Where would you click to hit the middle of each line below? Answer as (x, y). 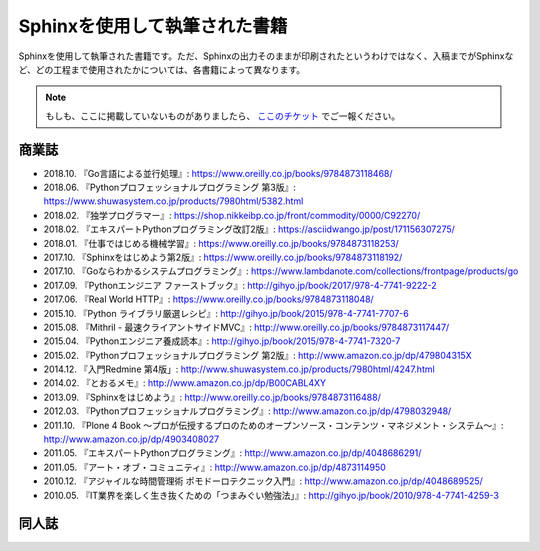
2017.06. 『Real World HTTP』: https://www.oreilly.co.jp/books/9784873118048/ (208, 299)
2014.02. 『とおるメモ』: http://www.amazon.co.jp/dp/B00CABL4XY (185, 383)
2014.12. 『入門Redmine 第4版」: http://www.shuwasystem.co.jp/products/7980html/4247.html (239, 369)
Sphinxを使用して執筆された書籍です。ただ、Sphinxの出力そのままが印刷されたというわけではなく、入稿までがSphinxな (266, 56)
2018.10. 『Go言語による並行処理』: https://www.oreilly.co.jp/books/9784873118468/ (218, 173)
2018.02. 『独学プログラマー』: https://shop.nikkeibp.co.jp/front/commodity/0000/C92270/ (232, 215)
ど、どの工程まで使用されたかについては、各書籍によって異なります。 (162, 69)
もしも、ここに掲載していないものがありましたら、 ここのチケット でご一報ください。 (223, 116)
